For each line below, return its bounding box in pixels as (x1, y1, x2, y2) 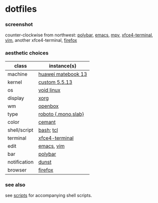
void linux (38, 87, 61, 93)
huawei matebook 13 (38, 70, 87, 77)
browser (7, 166, 27, 173)
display (7, 94, 25, 101)
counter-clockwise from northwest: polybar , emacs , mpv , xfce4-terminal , (5, 32, 154, 38)
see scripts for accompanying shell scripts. (5, 193, 92, 199)
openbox (38, 102, 59, 109)
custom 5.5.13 (38, 79, 73, 86)
